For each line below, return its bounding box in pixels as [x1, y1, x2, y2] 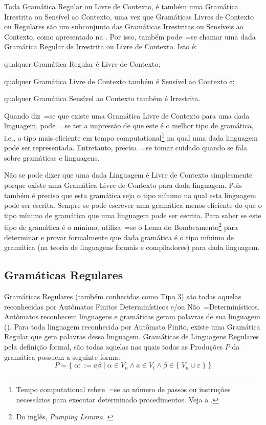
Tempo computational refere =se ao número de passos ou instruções [16, 384, 231, 395]
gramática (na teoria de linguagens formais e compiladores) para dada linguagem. [4, 242, 260, 253]
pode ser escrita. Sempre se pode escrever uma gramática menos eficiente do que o [4, 200, 262, 210]
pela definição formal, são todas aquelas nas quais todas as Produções [4, 341, 223, 352]
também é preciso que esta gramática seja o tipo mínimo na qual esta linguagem [4, 189, 256, 200]
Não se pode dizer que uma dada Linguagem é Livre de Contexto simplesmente [4, 169, 253, 180]
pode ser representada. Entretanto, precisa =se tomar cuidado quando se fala [4, 142, 247, 153]
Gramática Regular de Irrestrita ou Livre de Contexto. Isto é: [4, 41, 197, 52]
